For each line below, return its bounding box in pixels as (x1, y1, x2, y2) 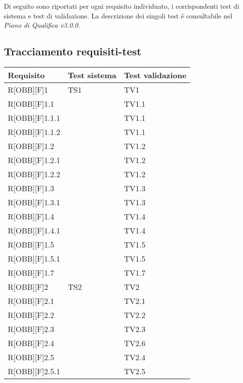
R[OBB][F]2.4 (8, 337, 54, 349)
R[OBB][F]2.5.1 (8, 365, 61, 377)
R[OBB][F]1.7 (8, 266, 54, 278)
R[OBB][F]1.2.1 (8, 154, 61, 166)
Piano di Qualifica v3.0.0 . (4, 20, 80, 30)
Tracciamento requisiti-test (4, 44, 142, 59)
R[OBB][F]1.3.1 (8, 196, 61, 208)
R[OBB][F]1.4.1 (8, 224, 61, 236)
